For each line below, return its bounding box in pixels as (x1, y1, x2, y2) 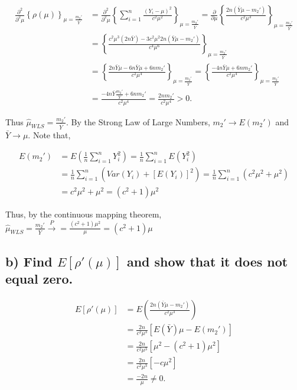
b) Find (5, 252, 53, 270)
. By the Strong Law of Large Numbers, (66, 115, 210, 128)
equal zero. (5, 269, 73, 288)
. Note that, (28, 128, 71, 141)
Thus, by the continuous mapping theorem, (5, 208, 162, 220)
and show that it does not (126, 252, 288, 270)
